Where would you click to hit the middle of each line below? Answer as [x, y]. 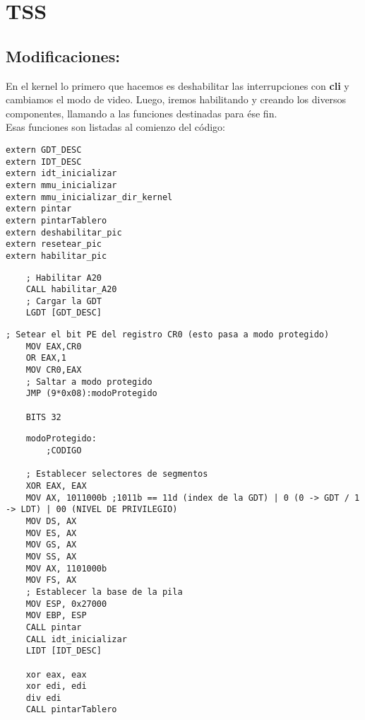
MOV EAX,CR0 [54, 346]
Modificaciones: [63, 56]
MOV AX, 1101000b [66, 568]
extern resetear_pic [54, 244]
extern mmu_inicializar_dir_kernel [89, 197]
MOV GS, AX [51, 545]
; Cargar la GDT [64, 301]
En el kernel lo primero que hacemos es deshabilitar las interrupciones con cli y [178, 85]
